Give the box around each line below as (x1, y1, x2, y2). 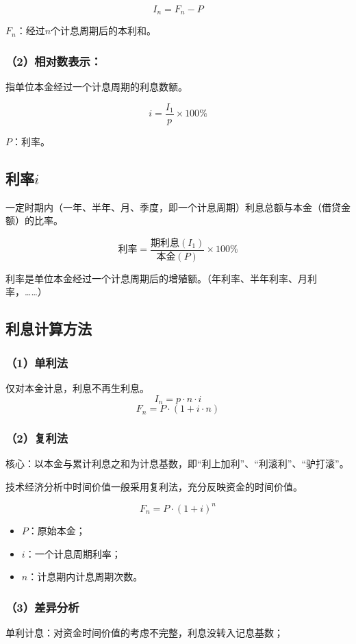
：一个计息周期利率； (25, 546, 121, 560)
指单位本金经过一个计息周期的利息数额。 (5, 79, 188, 94)
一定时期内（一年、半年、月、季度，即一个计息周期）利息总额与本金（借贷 (5, 199, 341, 214)
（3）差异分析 (5, 598, 79, 615)
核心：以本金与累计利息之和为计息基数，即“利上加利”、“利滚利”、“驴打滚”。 (5, 456, 349, 471)
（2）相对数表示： (5, 52, 102, 69)
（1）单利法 (5, 354, 68, 371)
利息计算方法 (5, 318, 92, 339)
